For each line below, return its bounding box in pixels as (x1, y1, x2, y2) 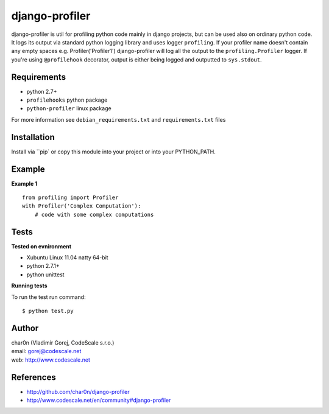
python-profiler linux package (26, 105, 112, 112)
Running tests (11, 282, 48, 289)
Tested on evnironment (11, 242, 72, 250)
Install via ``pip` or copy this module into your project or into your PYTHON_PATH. (11, 148, 216, 155)
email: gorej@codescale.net (11, 348, 82, 355)
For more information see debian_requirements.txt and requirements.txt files (11, 116, 226, 123)
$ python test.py (22, 307, 74, 315)
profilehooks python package (26, 96, 108, 103)
